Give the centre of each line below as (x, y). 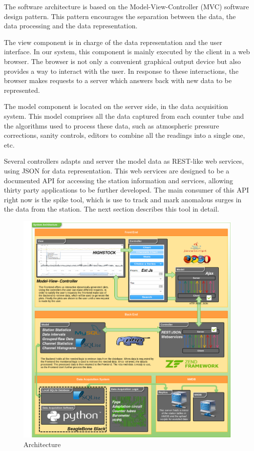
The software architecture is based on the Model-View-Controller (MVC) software (127, 6)
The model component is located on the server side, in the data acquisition (116, 106)
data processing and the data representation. (71, 26)
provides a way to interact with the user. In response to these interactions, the (121, 71)
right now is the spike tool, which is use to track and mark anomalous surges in (123, 199)
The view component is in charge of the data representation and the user (113, 42)
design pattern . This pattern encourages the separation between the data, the (120, 16)
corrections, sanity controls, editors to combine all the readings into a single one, (125, 135)
